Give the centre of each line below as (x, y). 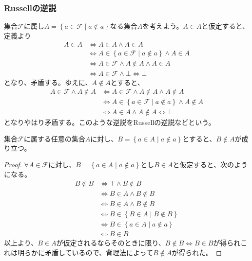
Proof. (13, 164)
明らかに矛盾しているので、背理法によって (85, 252)
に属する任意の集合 (54, 138)
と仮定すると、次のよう (210, 164)
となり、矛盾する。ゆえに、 (48, 82)
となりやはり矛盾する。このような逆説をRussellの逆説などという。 (110, 122)
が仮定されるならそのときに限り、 (111, 243)
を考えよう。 (163, 26)
